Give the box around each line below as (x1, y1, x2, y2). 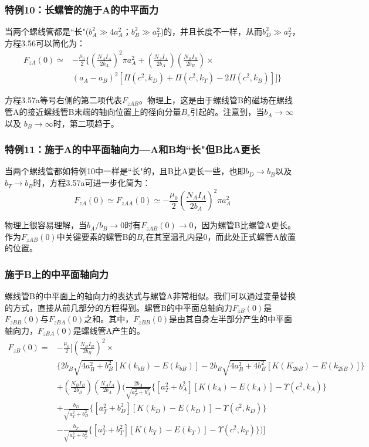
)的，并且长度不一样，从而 (160, 25, 263, 38)
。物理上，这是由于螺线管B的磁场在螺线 (139, 94, 293, 106)
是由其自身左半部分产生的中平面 (169, 313, 293, 325)
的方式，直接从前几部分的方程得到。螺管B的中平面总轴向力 (5, 301, 232, 313)
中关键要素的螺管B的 (56, 230, 137, 242)
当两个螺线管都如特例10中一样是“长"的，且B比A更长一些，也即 (5, 165, 246, 177)
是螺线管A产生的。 (73, 324, 145, 336)
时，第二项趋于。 (53, 117, 119, 129)
